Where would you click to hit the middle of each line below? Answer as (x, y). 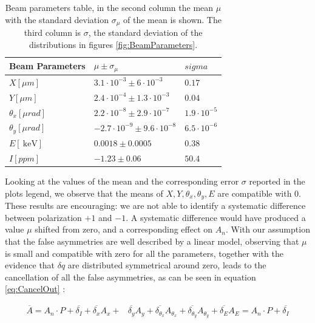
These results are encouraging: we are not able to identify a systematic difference (155, 206)
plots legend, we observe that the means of (84, 193)
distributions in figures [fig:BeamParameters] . (113, 44)
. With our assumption (268, 229)
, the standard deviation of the (145, 32)
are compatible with (255, 193)
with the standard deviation (57, 19)
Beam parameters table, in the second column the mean (109, 7)
